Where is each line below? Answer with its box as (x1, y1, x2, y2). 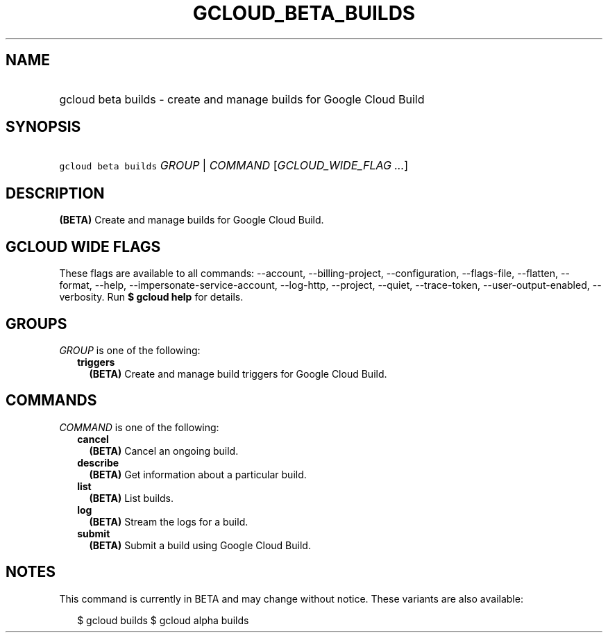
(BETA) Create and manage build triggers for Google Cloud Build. (89, 367, 387, 380)
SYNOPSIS (6, 118, 81, 136)
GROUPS (6, 314, 67, 333)
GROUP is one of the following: (59, 344, 201, 356)
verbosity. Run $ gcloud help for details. (59, 291, 244, 303)
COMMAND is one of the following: (59, 421, 219, 433)
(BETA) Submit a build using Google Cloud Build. (89, 539, 311, 551)
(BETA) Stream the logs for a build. (89, 515, 248, 528)
